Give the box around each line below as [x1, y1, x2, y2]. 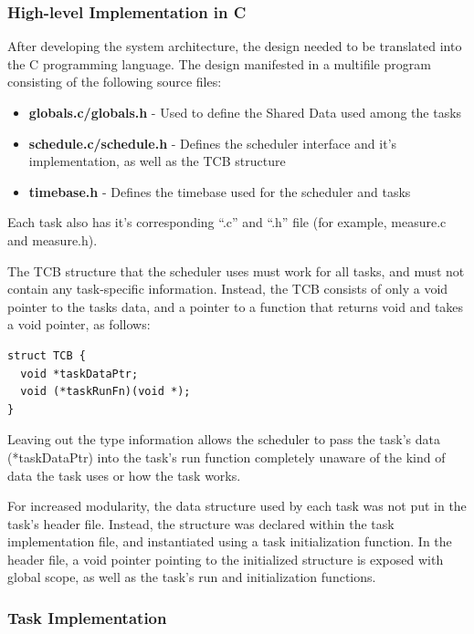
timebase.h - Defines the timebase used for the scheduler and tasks [28, 182, 411, 201]
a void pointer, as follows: [7, 315, 151, 334]
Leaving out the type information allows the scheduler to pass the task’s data [7, 430, 440, 449]
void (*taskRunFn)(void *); [20, 385, 191, 399]
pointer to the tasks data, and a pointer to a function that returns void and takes [7, 296, 464, 316]
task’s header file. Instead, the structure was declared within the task [7, 514, 395, 533]
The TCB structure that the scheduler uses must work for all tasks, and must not [7, 261, 465, 280]
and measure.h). [7, 230, 98, 249]
